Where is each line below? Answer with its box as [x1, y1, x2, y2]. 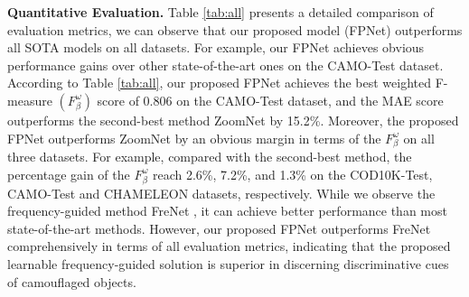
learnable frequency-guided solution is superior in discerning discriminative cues [7, 255, 449, 273]
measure [7, 90, 52, 109]
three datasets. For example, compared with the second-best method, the [7, 147, 412, 166]
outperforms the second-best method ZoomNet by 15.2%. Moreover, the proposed [7, 110, 459, 129]
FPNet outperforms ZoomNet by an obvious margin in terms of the [7, 128, 381, 147]
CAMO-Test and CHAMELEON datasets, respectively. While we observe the [7, 183, 436, 202]
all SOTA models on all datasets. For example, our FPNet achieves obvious [7, 38, 425, 57]
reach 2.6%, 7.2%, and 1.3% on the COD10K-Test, [152, 164, 433, 183]
